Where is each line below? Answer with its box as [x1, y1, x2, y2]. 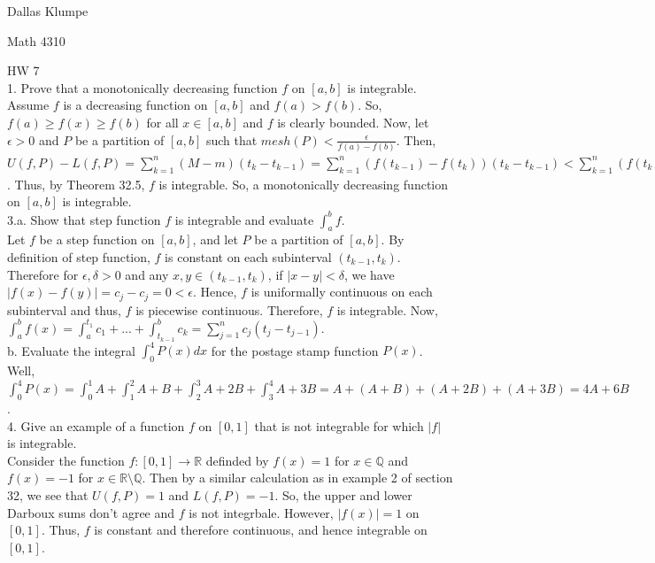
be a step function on [39, 230, 155, 249]
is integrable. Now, [336, 300, 438, 319]
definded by [205, 451, 269, 469]
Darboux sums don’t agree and [7, 503, 175, 521]
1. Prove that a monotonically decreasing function [7, 78, 278, 96]
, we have [343, 265, 395, 283]
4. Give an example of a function [7, 416, 185, 435]
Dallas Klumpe [7, 2, 89, 19]
